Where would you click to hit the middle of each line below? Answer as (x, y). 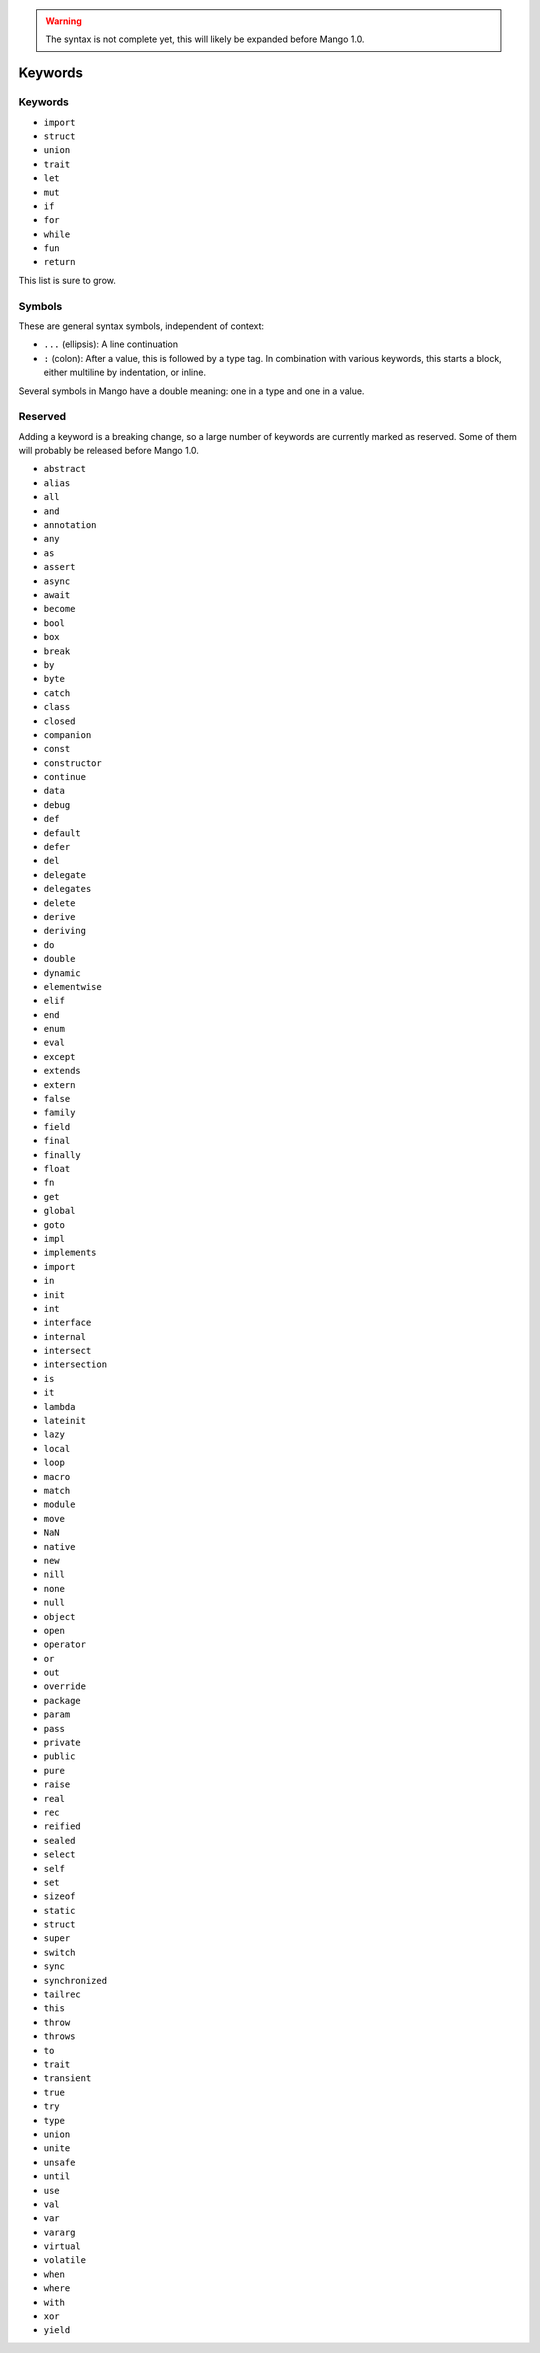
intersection (75, 1364)
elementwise (72, 986)
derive (59, 916)
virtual (62, 2246)
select (59, 1854)
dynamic (62, 973)
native (59, 1546)
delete (59, 903)
